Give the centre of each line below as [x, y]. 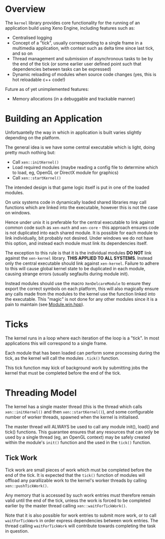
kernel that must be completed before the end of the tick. [63, 373]
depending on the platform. [33, 137]
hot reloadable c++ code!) [39, 80]
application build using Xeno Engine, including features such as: [70, 28]
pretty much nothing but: [30, 152]
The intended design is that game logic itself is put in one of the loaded [77, 187]
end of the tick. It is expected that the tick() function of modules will [75, 475]
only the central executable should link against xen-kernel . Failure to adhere [82, 263]
